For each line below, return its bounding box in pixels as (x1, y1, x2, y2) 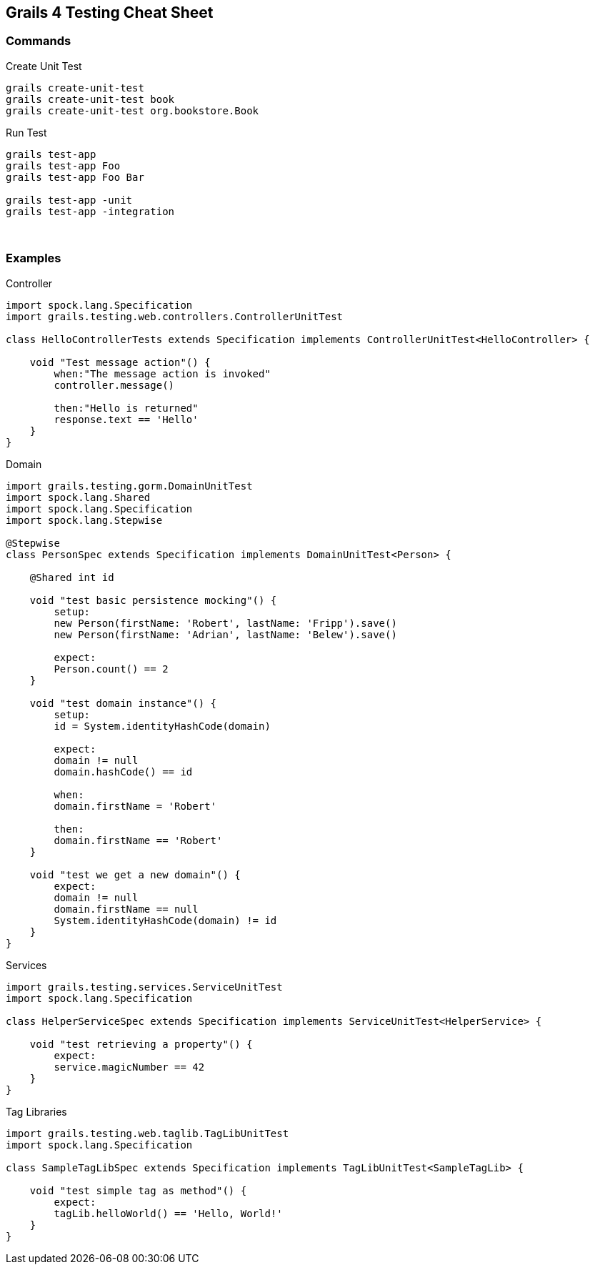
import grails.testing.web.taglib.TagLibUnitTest (6, 1127, 289, 1139)
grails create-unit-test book (6, 93, 175, 105)
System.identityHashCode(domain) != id (54, 914, 277, 926)
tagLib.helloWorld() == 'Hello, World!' (54, 1207, 283, 1219)
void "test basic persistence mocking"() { (29, 594, 277, 606)
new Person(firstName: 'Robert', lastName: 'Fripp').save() (54, 617, 397, 629)
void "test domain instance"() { (29, 697, 217, 709)
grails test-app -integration (6, 205, 175, 217)
